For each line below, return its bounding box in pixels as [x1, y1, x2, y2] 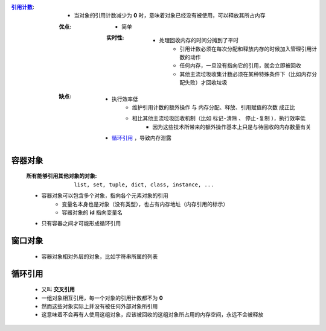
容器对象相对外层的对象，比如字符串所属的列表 [41, 253, 158, 260]
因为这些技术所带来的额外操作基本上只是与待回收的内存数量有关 [152, 123, 311, 130]
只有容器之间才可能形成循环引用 [41, 220, 121, 227]
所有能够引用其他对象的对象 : [26, 172, 97, 180]
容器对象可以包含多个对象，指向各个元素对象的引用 [41, 192, 168, 199]
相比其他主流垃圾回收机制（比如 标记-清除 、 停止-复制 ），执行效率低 [132, 115, 306, 122]
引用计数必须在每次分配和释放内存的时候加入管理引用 [179, 45, 312, 52]
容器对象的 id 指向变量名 [62, 209, 123, 216]
